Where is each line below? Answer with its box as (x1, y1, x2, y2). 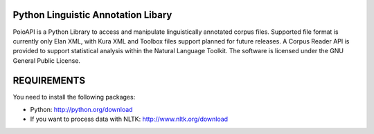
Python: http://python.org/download (30, 105, 133, 113)
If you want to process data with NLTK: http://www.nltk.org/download (30, 115, 229, 124)
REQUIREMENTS (12, 75, 86, 86)
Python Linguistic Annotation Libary (12, 9, 172, 21)
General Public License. (12, 56, 81, 65)
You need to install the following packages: (12, 93, 136, 101)
